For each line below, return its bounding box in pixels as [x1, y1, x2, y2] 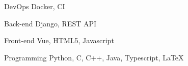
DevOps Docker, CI [4, 1, 65, 11]
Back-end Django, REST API [4, 18, 97, 28]
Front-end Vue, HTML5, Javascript [4, 35, 114, 46]
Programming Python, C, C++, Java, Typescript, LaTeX [4, 52, 184, 62]
